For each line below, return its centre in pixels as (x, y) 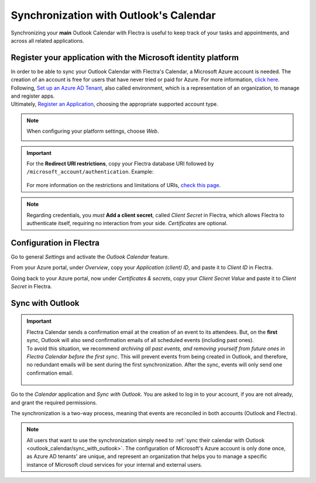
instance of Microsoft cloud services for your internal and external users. (114, 464)
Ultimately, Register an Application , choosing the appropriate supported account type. (115, 104)
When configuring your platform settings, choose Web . (93, 131)
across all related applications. (47, 40)
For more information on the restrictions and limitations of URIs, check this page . (124, 185)
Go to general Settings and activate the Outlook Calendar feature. (90, 257)
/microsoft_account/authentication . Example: (90, 172)
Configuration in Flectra (55, 243)
